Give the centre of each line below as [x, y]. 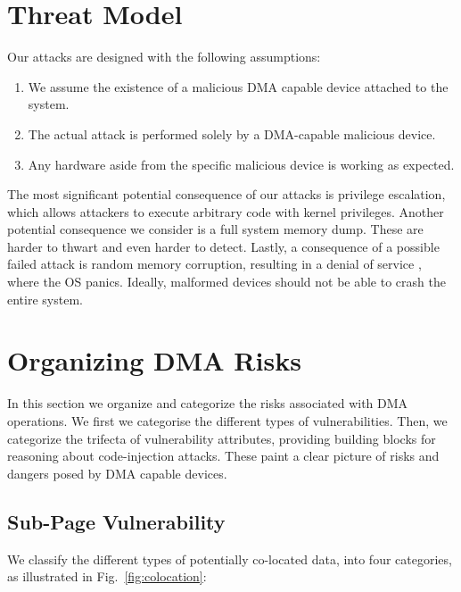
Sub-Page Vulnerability [116, 521]
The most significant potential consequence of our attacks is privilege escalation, [226, 194]
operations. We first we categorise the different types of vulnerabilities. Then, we [227, 420]
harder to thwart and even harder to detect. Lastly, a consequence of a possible [223, 246]
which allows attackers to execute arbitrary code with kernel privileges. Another [226, 211]
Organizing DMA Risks [154, 360]
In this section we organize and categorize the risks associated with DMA [208, 403]
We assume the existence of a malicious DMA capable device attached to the [238, 86]
